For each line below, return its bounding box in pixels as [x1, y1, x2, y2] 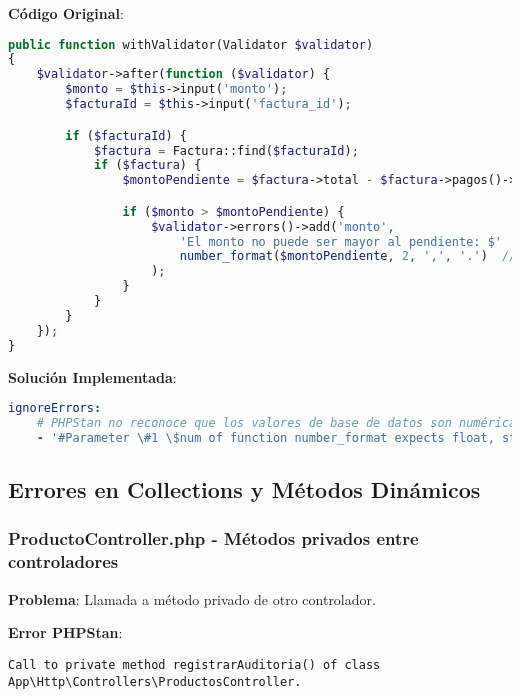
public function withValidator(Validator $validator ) [8, 37, 374, 52]
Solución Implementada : [8, 366, 177, 387]
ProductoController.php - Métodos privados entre [8, 526, 419, 551]
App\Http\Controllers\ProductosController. [8, 674, 302, 689]
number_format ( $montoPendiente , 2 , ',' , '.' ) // [179, 249, 517, 264]
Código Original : [8, 3, 124, 23]
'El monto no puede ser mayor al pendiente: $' [179, 234, 502, 249]
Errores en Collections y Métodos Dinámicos [8, 474, 481, 505]
